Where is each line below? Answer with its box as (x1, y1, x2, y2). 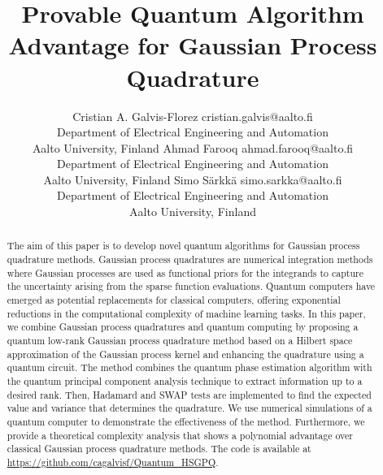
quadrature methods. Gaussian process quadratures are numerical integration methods (7, 253, 373, 266)
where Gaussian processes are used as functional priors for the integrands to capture (7, 266, 364, 279)
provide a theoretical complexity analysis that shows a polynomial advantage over (7, 428, 353, 442)
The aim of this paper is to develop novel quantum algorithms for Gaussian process (7, 239, 360, 253)
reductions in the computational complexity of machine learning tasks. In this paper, (7, 306, 366, 320)
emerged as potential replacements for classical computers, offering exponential (7, 293, 341, 307)
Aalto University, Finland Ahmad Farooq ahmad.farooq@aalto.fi (32, 139, 354, 156)
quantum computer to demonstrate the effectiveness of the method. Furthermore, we (7, 414, 365, 428)
